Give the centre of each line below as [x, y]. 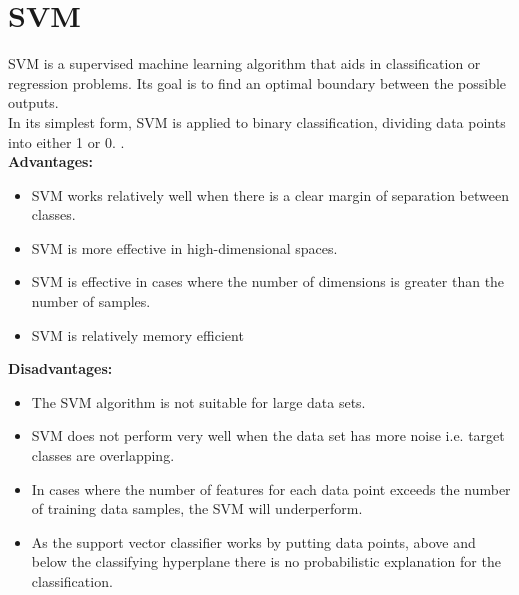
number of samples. [91, 301]
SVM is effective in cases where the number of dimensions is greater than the [268, 281]
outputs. [33, 102]
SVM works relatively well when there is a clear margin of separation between [270, 194]
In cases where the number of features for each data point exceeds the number [271, 488]
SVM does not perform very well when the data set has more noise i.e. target [268, 435]
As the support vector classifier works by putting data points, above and [253, 541]
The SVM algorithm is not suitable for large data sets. [198, 401]
